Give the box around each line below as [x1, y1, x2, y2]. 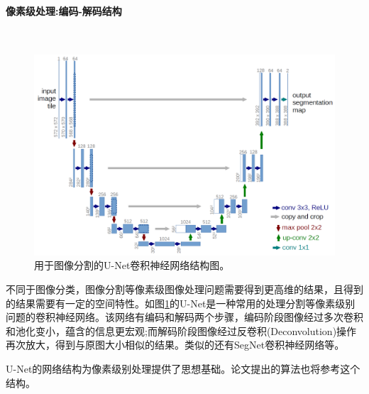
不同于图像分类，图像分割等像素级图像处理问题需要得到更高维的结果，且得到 [6, 281, 363, 296]
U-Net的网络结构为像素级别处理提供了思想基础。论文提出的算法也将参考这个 [6, 361, 360, 376]
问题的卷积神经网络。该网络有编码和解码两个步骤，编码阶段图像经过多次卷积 [6, 310, 363, 324]
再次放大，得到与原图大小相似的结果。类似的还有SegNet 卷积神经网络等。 [6, 337, 345, 352]
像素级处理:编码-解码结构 [6, 3, 122, 18]
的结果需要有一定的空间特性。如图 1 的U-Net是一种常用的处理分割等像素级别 [6, 295, 356, 310]
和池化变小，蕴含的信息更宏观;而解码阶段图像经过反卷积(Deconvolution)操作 [6, 323, 357, 338]
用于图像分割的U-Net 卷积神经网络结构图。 [34, 258, 230, 273]
